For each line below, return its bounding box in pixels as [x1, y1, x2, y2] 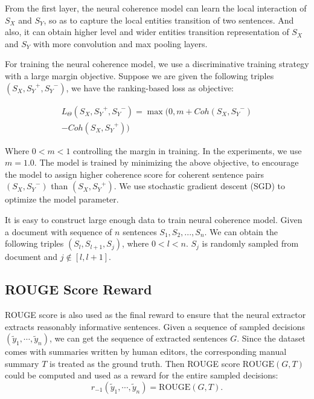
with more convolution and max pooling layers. [33, 37, 208, 50]
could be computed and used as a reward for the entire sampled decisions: [5, 369, 278, 381]
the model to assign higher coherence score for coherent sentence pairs [5, 167, 264, 180]
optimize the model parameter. [5, 193, 119, 206]
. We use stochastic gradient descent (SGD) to [114, 180, 286, 192]
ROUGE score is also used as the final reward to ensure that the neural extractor [5, 308, 306, 320]
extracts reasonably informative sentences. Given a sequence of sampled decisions [5, 320, 305, 332]
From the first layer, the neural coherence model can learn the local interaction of [5, 2, 307, 14]
